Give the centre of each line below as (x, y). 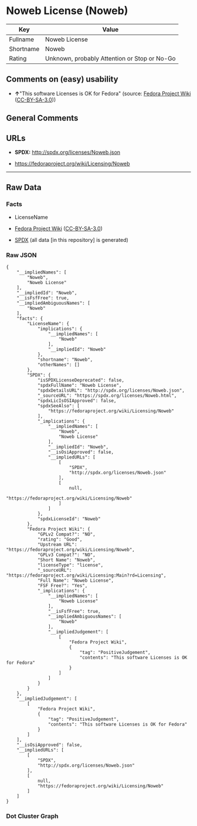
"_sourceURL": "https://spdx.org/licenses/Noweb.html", (107, 395)
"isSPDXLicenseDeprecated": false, (81, 380)
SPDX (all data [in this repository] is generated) (72, 240)
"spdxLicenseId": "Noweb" (69, 519)
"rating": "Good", (60, 539)
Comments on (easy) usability (62, 80)
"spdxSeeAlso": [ (59, 406)
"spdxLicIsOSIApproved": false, (77, 400)
